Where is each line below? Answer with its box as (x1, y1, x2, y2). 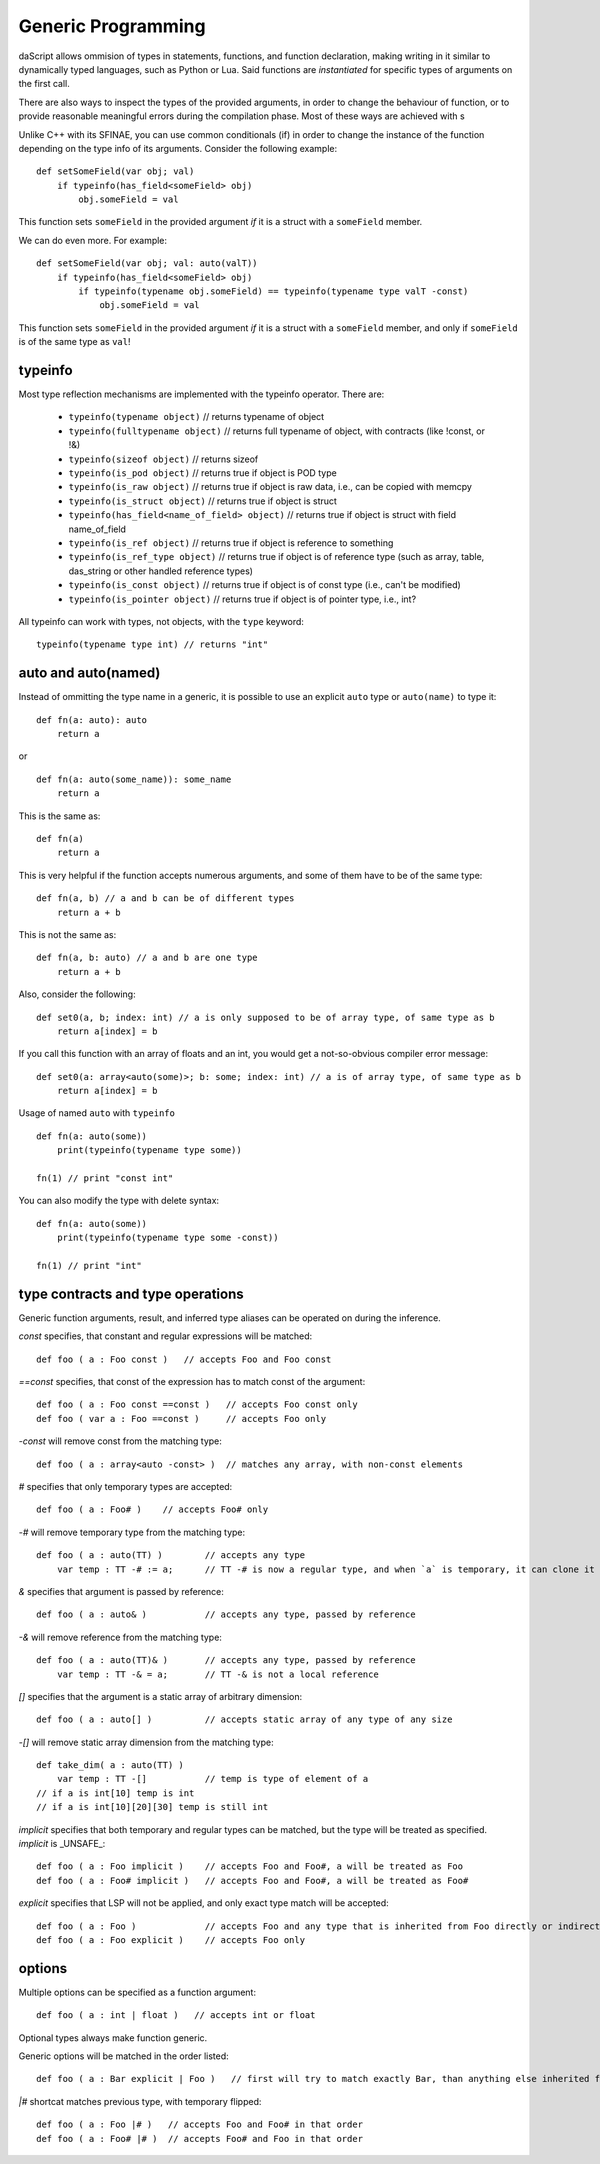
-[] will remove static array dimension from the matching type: (18, 1736, 274, 1748)
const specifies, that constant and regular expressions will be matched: (18, 1330, 313, 1342)
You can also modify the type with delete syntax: (18, 1195, 220, 1207)
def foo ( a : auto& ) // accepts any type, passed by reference (36, 1609, 416, 1620)
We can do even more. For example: (18, 234, 168, 246)
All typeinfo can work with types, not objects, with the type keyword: (18, 615, 305, 627)
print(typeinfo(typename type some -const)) (56, 1232, 279, 1244)
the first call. (18, 78, 70, 90)
